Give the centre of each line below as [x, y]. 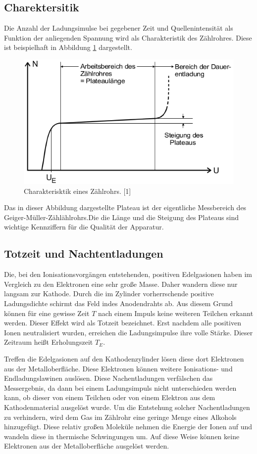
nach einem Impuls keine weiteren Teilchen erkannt [176, 313]
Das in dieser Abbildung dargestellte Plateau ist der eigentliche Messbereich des [125, 207]
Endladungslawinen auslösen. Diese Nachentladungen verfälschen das [108, 378]
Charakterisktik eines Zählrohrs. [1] [77, 191]
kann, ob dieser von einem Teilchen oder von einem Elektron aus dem [110, 397]
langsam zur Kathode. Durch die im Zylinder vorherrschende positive [109, 294]
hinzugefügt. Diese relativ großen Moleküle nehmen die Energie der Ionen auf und [128, 427]
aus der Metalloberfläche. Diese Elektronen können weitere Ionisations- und [118, 368]
